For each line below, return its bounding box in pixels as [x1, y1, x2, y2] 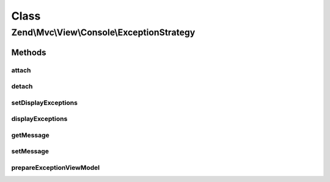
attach [11, 66, 31, 75]
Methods [11, 47, 46, 57]
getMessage [11, 131, 50, 139]
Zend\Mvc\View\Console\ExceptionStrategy [11, 27, 196, 38]
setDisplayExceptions [11, 98, 78, 107]
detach [11, 82, 33, 91]
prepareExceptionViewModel [11, 163, 100, 172]
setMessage [11, 147, 49, 156]
